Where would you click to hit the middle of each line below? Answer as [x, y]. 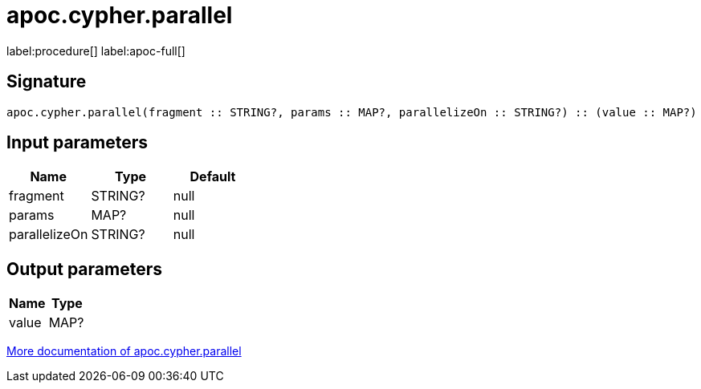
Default [213, 177]
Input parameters [77, 143]
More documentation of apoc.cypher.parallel [124, 351]
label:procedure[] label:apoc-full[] [96, 51]
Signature [47, 82]
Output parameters [84, 269]
